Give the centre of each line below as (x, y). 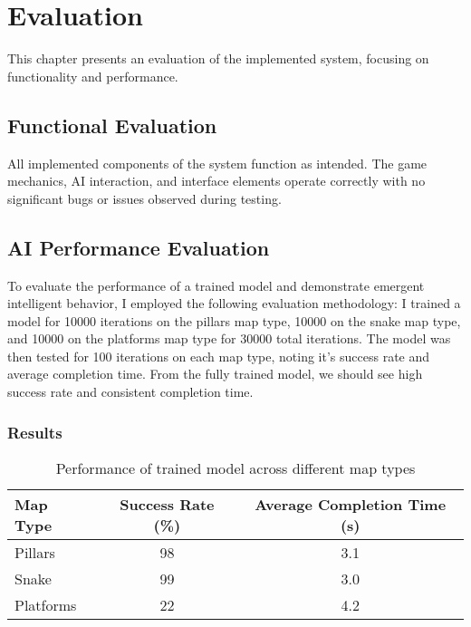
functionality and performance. (93, 76)
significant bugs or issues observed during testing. (144, 198)
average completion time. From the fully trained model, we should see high (215, 374)
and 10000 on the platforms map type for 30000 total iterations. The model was (229, 338)
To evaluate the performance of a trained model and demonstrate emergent (216, 285)
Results (35, 432)
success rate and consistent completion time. (130, 392)
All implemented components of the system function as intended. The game (217, 163)
